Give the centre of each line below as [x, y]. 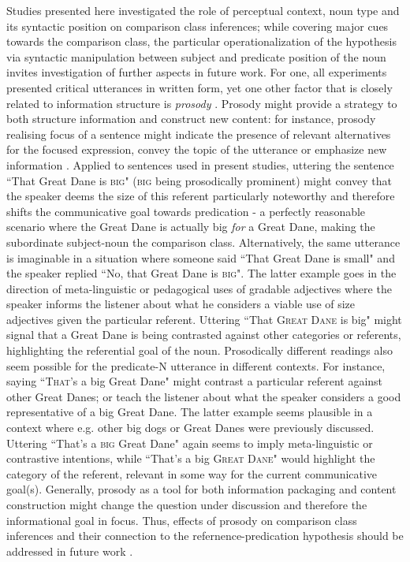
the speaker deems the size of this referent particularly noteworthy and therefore [201, 196]
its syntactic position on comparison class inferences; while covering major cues [198, 26]
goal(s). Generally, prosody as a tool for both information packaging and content [201, 489]
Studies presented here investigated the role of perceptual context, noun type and [203, 10]
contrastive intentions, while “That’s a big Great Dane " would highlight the [191, 458]
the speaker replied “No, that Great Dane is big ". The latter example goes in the [201, 273]
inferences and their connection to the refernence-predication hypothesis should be [205, 536]
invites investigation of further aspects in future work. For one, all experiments [197, 72]
